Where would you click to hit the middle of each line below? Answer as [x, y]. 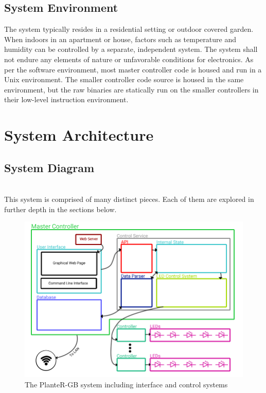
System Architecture [79, 135]
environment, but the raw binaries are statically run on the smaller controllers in [131, 89]
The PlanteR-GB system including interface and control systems [126, 384]
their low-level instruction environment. [66, 99]
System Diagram [49, 167]
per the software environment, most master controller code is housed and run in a [133, 69]
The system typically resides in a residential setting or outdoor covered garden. [129, 29]
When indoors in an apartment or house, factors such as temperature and [120, 39]
